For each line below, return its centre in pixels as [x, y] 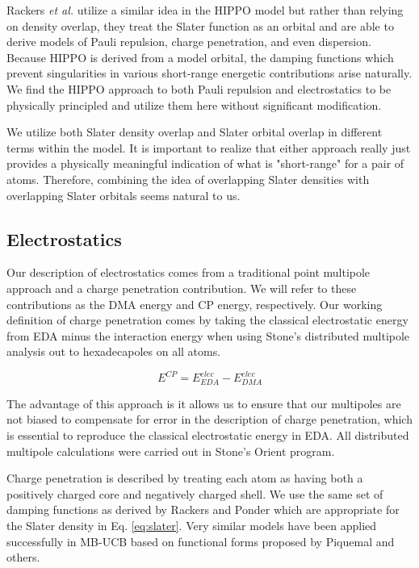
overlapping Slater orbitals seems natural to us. [124, 195]
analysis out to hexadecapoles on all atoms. [114, 351]
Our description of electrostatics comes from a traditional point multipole [189, 272]
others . [23, 557]
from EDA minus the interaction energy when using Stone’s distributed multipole [208, 335]
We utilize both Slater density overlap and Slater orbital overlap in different [195, 132]
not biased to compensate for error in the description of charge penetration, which [209, 419]
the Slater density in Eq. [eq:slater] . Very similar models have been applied [192, 525]
